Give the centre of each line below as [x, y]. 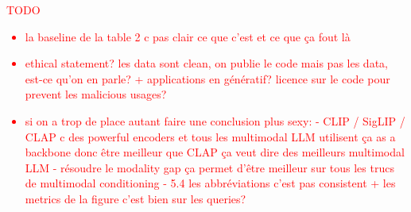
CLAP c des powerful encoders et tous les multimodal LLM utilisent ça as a [210, 136]
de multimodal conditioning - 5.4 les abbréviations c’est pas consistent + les [210, 183]
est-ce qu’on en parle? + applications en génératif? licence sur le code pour [207, 78]
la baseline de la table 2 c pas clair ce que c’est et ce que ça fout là [188, 36]
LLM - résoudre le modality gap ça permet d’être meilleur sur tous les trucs [209, 167]
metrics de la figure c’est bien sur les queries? [136, 198]
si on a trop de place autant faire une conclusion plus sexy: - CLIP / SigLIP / [215, 120]
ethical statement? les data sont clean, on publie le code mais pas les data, [206, 63]
